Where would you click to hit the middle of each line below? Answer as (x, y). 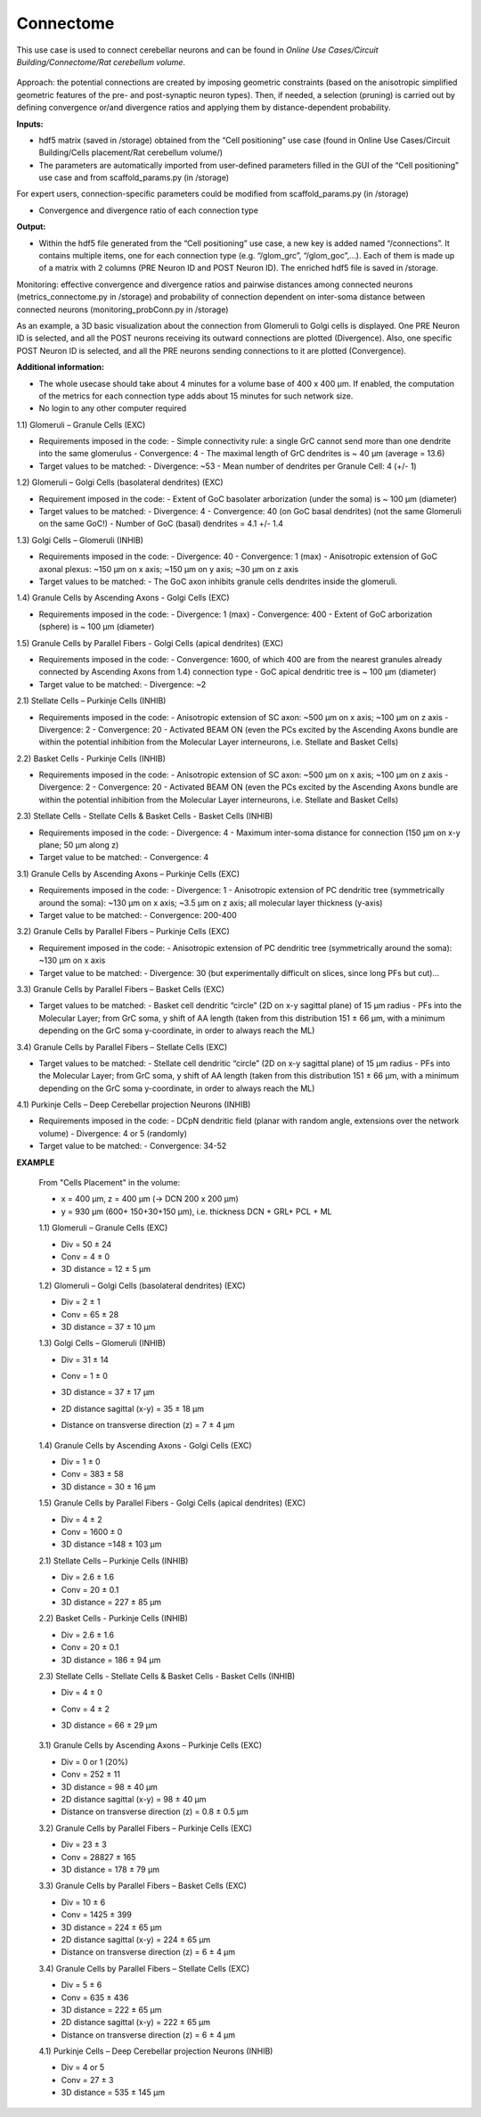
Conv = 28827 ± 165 (98, 1857)
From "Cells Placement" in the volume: (110, 1183)
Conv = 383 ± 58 (92, 1474)
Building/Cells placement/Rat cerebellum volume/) (130, 152)
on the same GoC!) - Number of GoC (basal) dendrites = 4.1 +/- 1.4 (161, 524)
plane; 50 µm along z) (79, 845)
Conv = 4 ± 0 (86, 1256)
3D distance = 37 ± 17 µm (108, 1392)
